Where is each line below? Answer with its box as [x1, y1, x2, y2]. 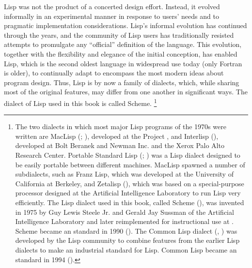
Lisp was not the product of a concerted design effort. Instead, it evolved [4, 1, 220, 11]
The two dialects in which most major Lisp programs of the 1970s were [15, 121, 226, 132]
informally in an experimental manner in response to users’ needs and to [4, 11, 219, 21]
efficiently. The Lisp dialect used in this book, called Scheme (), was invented [15, 197, 244, 207]
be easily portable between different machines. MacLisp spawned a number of [15, 159, 245, 169]
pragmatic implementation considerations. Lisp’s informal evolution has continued [4, 20, 247, 30]
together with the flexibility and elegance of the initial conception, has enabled [4, 48, 237, 59]
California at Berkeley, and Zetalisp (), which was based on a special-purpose [15, 178, 244, 188]
